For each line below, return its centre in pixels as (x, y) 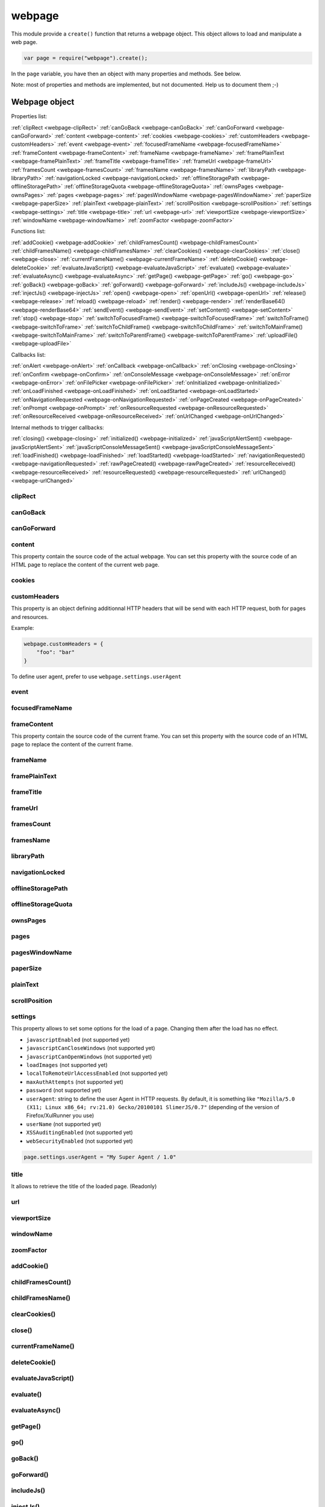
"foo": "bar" (56, 652)
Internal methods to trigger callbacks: (58, 427)
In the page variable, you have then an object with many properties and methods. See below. (126, 74)
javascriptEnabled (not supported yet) (78, 1039)
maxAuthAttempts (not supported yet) (75, 1081)
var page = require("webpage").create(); (86, 58)
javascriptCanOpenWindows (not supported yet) (89, 1056)
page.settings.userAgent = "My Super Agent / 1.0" (100, 1157)
